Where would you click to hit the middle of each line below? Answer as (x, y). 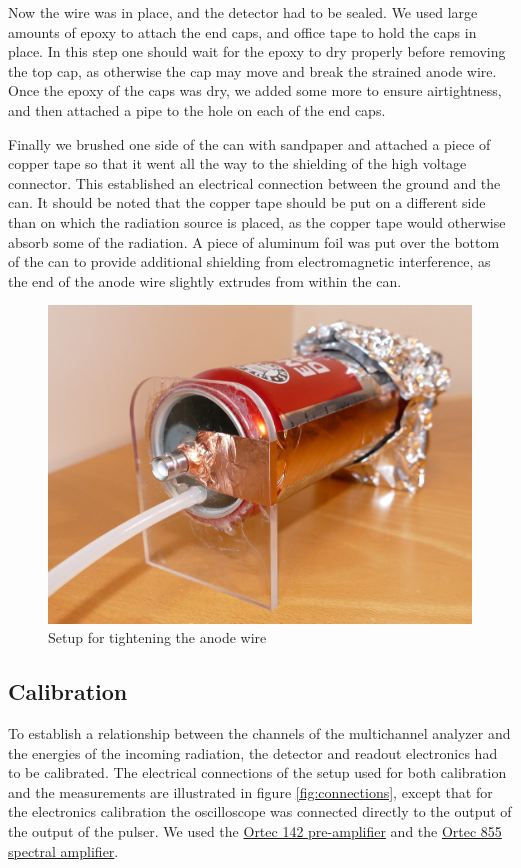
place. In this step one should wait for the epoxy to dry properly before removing (257, 51)
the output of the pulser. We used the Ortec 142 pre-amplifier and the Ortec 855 (255, 830)
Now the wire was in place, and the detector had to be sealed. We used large (243, 12)
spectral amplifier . (63, 850)
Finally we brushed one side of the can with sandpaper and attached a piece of (249, 143)
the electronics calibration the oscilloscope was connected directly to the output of (260, 811)
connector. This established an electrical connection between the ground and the (254, 182)
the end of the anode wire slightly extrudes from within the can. (205, 280)
